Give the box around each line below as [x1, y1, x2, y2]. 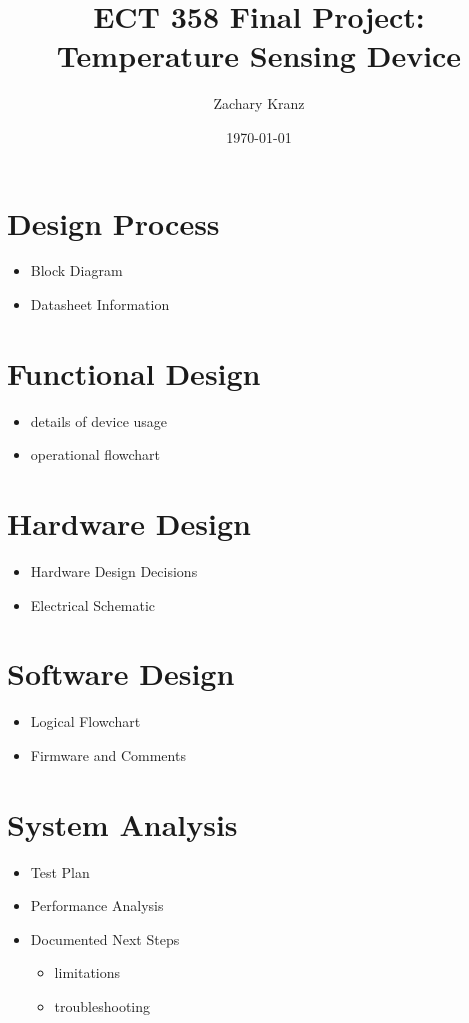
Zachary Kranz [213, 93, 305, 114]
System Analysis [7, 803, 238, 844]
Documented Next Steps [30, 928, 180, 949]
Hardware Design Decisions [30, 561, 198, 582]
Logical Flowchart [30, 711, 141, 732]
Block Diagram [30, 260, 123, 281]
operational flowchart [30, 444, 161, 465]
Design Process [7, 202, 220, 243]
